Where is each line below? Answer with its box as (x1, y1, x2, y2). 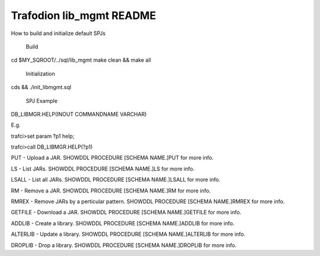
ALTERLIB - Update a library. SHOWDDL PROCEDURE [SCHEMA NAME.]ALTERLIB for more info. (11, 230, 246, 238)
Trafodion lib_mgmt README (11, 9, 156, 22)
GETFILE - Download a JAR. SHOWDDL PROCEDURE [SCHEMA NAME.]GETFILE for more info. (11, 208, 242, 216)
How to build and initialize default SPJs (11, 30, 106, 37)
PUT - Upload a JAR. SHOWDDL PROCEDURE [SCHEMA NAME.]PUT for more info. (11, 154, 214, 162)
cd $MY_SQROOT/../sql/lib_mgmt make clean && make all (11, 56, 151, 64)
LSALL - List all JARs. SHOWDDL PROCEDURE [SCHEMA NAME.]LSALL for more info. (11, 176, 220, 184)
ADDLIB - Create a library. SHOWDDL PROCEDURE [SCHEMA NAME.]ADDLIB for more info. (11, 220, 235, 227)
